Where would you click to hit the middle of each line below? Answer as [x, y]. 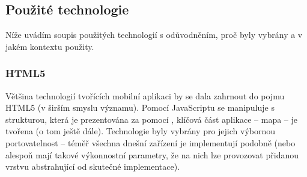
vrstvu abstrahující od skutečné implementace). [93, 166]
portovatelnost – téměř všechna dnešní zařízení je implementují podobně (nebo [150, 142]
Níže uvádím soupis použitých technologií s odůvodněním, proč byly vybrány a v [154, 35]
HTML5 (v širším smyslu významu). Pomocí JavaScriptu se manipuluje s [140, 107]
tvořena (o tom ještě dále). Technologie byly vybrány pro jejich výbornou [141, 131]
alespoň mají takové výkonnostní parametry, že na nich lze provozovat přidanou [152, 154]
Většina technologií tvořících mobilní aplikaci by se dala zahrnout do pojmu [145, 95]
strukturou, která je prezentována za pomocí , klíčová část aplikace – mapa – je [151, 119]
